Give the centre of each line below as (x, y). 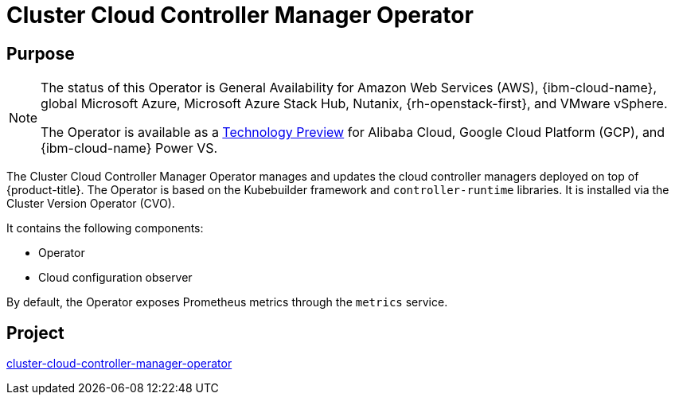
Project (35, 333)
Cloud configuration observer (115, 278)
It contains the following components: (105, 228)
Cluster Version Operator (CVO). (91, 204)
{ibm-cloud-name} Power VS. (129, 148)
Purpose (41, 53)
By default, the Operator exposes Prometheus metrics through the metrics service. (227, 302)
